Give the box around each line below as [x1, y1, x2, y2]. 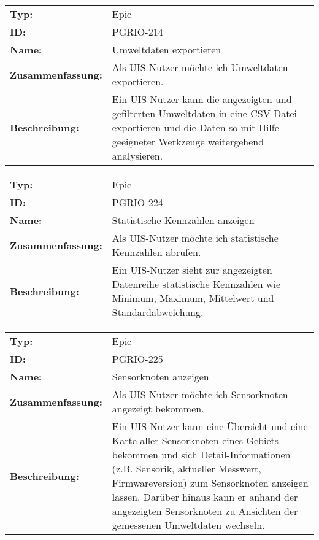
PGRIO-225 [112, 352, 163, 366]
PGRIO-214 [112, 25, 163, 39]
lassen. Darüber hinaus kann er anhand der [112, 490, 298, 504]
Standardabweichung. [112, 305, 204, 319]
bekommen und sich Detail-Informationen [112, 447, 291, 461]
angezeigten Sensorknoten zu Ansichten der [112, 504, 298, 518]
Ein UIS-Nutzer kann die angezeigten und [112, 92, 292, 106]
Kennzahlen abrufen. [112, 245, 201, 259]
